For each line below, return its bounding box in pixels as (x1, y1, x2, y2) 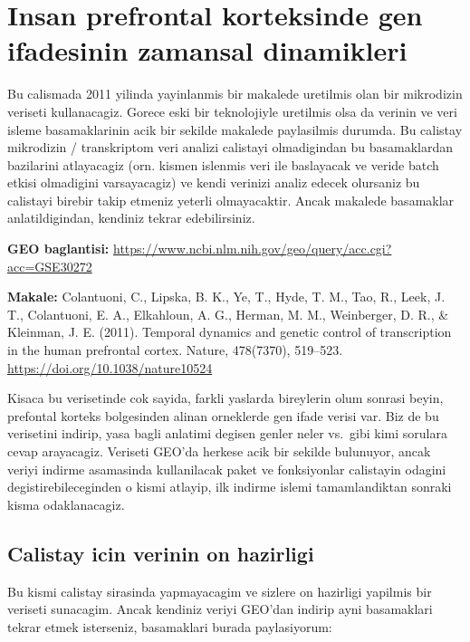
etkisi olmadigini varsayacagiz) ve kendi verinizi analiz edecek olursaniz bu (7, 173, 420, 192)
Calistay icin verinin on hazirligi (7, 539, 314, 567)
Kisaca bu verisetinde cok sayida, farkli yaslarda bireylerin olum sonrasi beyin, (7, 388, 444, 407)
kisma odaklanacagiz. (7, 494, 125, 513)
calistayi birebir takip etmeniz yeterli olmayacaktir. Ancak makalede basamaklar (7, 190, 455, 209)
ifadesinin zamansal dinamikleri (7, 32, 408, 69)
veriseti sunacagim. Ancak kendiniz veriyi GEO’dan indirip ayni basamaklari (7, 599, 433, 618)
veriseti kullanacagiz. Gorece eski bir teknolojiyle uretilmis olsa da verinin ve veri (7, 101, 457, 120)
